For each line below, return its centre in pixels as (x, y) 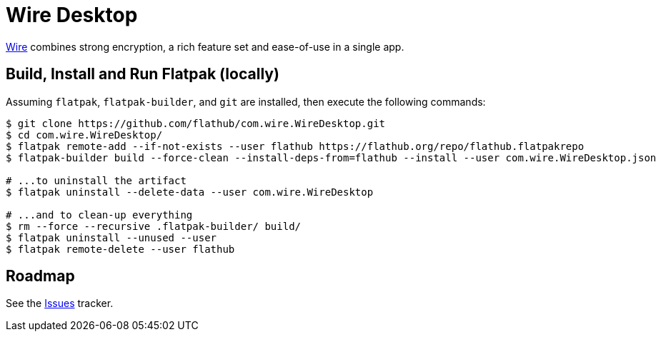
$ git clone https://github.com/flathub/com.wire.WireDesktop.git (196, 123)
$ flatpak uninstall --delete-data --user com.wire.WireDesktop (190, 192)
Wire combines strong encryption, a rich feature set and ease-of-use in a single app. (205, 46)
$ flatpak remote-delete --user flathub (120, 249)
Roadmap (40, 276)
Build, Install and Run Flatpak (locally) (143, 74)
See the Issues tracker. (60, 303)
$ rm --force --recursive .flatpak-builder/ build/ (154, 226)
